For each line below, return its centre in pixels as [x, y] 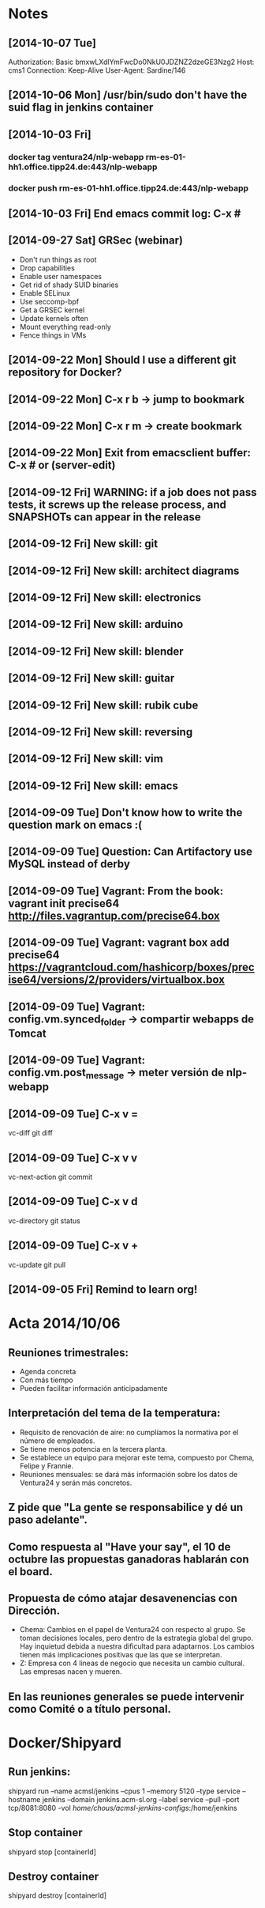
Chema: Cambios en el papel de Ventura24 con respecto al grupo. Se [132, 1630]
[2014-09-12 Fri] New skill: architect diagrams [124, 571]
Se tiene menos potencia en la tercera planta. [93, 1449]
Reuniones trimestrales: [68, 1353]
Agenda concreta [48, 1372]
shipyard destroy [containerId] [58, 1895]
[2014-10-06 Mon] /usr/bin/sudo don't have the [128, 95]
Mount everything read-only [65, 327]
